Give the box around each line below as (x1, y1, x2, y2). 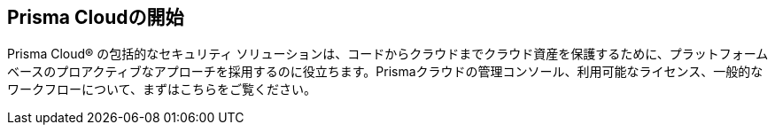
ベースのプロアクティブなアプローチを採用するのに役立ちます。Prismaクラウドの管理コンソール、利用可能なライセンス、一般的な (7, 64, 763, 80)
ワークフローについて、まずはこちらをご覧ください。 (7, 82, 316, 97)
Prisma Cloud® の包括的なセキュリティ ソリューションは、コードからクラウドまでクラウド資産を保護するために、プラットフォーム (7, 46, 769, 62)
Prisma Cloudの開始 (7, 6, 184, 28)
